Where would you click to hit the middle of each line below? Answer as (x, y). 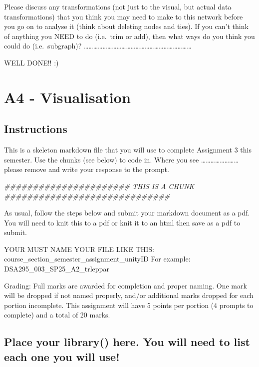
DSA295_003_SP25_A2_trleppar (57, 269)
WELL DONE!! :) (31, 62)
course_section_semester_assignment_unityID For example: (97, 259)
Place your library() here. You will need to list (127, 342)
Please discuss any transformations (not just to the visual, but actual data (118, 6)
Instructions (36, 129)
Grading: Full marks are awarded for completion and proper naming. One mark (126, 285)
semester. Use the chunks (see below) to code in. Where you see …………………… (121, 159)
